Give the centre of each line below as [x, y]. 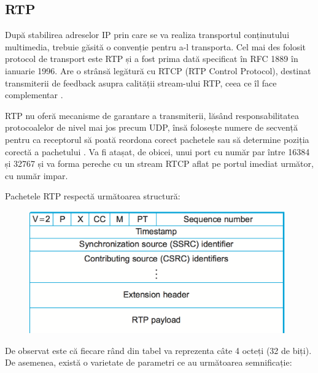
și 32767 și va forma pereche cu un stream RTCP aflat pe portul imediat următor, [159, 163]
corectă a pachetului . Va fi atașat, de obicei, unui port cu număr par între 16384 [157, 151]
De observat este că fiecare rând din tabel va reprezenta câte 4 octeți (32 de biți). [158, 350]
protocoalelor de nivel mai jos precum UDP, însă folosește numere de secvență [151, 127]
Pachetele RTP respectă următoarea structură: [93, 196]
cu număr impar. [37, 175]
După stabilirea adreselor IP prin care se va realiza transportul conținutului [147, 35]
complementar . [34, 95]
